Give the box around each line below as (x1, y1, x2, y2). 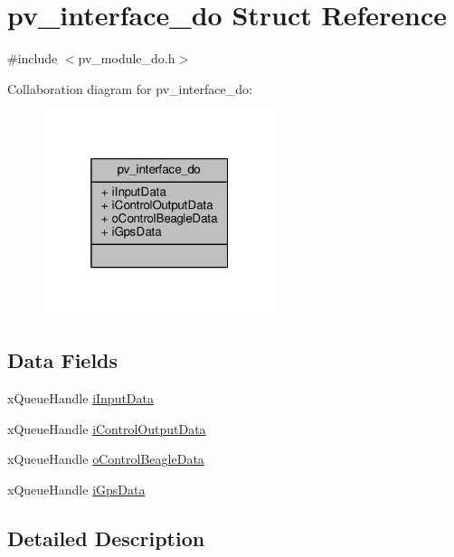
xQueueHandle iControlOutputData (7, 419, 206, 438)
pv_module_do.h (78, 49, 175, 68)
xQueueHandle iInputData (7, 389, 155, 408)
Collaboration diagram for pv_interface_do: (7, 79, 252, 98)
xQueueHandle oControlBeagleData (7, 449, 204, 468)
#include (7, 49, 58, 68)
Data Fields (7, 346, 118, 374)
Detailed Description (7, 524, 205, 552)
